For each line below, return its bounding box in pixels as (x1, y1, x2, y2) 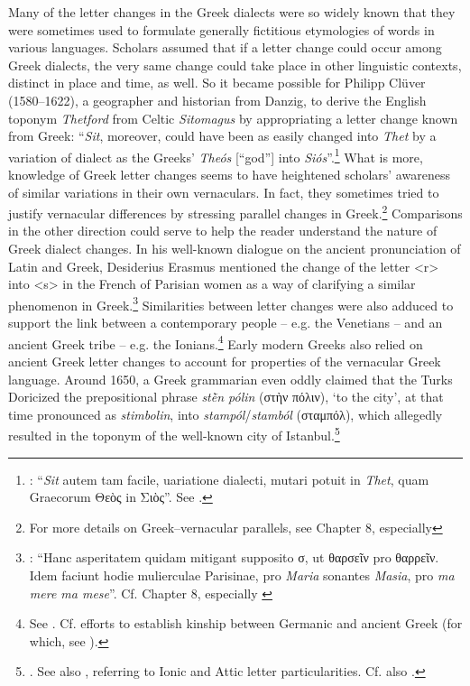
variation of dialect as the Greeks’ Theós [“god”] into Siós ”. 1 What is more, (8, 144, 423, 166)
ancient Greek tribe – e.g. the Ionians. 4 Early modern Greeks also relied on (8, 331, 423, 353)
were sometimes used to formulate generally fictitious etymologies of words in (8, 20, 435, 39)
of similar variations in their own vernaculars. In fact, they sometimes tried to (8, 182, 439, 201)
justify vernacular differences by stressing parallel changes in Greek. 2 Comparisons (8, 201, 463, 222)
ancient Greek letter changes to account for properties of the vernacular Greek (8, 351, 441, 370)
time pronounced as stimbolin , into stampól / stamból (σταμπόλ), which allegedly (8, 404, 443, 423)
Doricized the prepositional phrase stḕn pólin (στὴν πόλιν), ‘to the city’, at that (8, 387, 444, 406)
